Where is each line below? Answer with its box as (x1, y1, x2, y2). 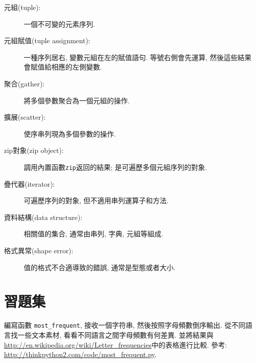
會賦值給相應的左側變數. (24, 62, 102, 72)
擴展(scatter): (4, 112, 46, 122)
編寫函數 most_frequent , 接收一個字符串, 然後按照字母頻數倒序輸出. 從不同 (4, 320, 246, 330)
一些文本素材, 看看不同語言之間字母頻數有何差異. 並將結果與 (17, 329, 214, 340)
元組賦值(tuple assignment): (4, 35, 90, 46)
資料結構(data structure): (4, 212, 83, 222)
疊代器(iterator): (4, 178, 55, 189)
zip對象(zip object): (4, 145, 64, 155)
